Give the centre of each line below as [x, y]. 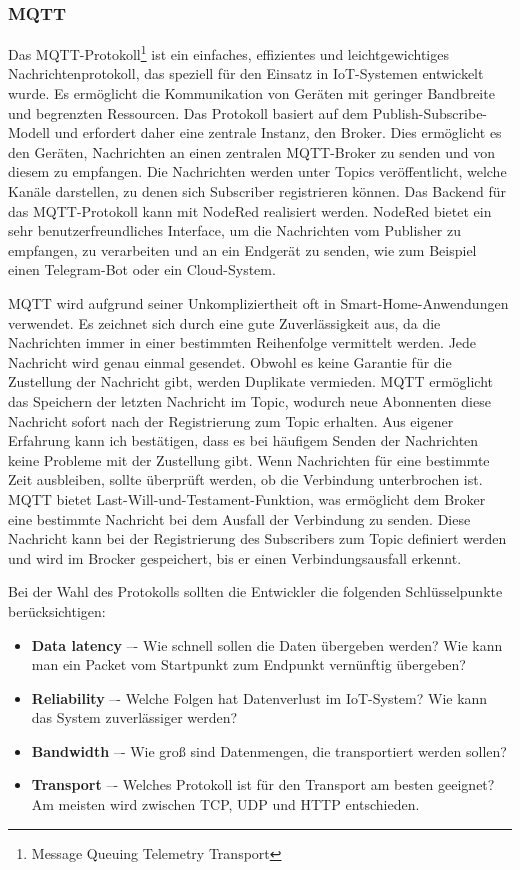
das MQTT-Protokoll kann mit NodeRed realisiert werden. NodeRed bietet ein [250, 210]
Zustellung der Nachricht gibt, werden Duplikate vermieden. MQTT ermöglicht [251, 381]
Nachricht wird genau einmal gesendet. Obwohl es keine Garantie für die [230, 361]
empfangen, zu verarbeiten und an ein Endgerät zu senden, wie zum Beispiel [242, 249]
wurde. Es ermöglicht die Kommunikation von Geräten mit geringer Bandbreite [251, 93]
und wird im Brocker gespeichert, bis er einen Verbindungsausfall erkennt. [235, 557]
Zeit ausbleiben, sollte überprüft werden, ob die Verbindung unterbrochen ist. [245, 479]
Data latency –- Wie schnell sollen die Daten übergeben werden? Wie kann [267, 644]
